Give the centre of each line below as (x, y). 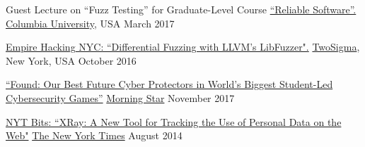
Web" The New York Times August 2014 (94, 135)
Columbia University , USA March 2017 (90, 23)
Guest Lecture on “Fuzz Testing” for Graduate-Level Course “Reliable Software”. (181, 9)
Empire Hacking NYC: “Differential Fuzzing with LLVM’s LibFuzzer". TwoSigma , (183, 47)
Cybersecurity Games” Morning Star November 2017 (120, 97)
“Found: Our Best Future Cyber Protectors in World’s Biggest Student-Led (169, 84)
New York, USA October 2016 (71, 60)
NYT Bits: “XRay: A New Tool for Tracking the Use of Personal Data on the (174, 121)
